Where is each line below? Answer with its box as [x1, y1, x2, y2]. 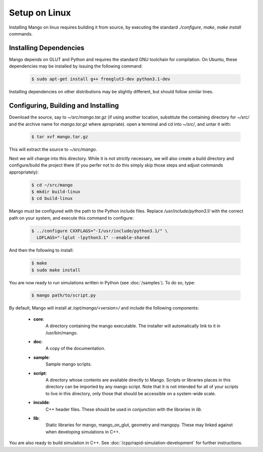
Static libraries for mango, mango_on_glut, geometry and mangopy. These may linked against [45, 422, 233, 428]
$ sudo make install [31, 267, 80, 273]
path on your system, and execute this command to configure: [9, 215, 134, 221]
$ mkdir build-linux [31, 189, 80, 194]
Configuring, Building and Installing [9, 102, 119, 110]
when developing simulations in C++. [45, 429, 120, 435]
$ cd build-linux [31, 196, 73, 201]
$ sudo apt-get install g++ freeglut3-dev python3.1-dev [31, 76, 170, 82]
